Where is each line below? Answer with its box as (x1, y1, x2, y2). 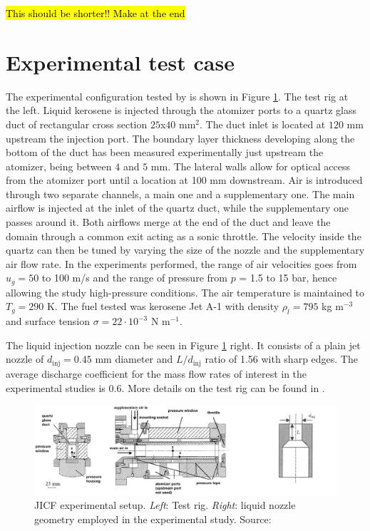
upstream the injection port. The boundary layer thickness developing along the (6, 130, 355, 145)
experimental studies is (6, 380, 106, 395)
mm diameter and (95, 351, 173, 366)
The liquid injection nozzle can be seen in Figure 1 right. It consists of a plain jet (6, 337, 361, 352)
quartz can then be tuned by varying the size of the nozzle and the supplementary (6, 242, 365, 257)
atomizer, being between (6, 158, 112, 173)
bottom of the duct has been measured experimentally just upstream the (6, 145, 324, 160)
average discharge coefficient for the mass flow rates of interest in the (6, 366, 307, 381)
